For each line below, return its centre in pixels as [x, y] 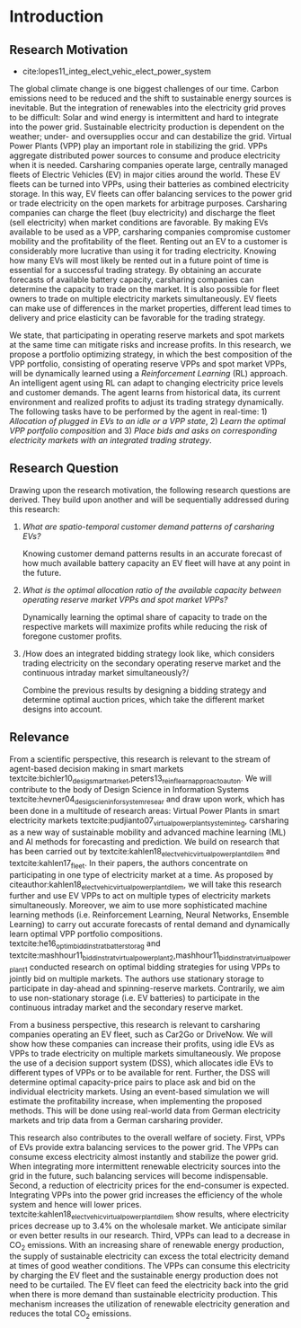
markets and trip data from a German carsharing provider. [116, 1120]
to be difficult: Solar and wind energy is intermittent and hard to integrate [144, 117]
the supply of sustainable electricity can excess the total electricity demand [149, 1256]
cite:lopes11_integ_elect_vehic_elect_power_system [116, 71]
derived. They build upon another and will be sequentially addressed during [149, 500]
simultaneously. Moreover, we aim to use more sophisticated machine [138, 906]
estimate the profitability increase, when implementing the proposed [136, 1101]
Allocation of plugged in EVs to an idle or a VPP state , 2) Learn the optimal [147, 421]
